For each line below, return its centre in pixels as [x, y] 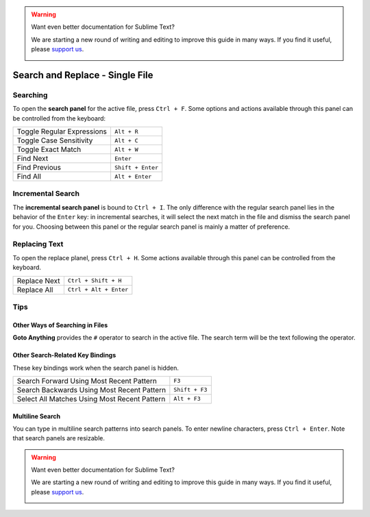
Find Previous [39, 168]
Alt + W [126, 150]
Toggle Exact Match [49, 149]
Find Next [33, 159]
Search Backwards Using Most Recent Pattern [91, 390]
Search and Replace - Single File [83, 75]
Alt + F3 [187, 399]
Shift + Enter [136, 167]
